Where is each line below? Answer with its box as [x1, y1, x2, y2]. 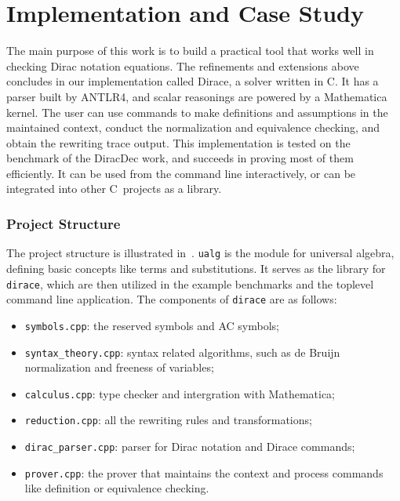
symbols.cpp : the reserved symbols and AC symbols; [24, 317, 279, 333]
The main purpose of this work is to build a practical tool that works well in [6, 42, 374, 59]
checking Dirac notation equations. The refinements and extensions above [6, 57, 359, 74]
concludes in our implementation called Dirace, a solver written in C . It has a [6, 73, 379, 89]
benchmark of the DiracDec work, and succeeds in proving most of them [6, 150, 354, 166]
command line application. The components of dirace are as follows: [6, 291, 337, 307]
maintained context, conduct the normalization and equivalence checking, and [6, 119, 380, 136]
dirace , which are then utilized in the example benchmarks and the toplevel [6, 275, 374, 292]
